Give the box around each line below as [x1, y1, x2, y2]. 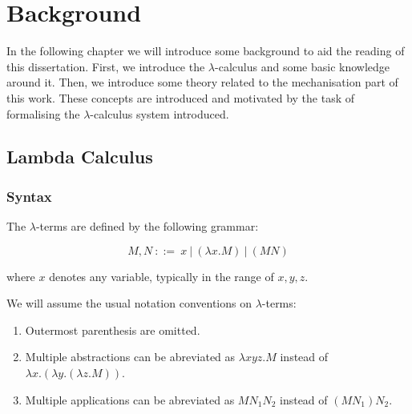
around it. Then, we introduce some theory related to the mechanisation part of [6, 74, 398, 90]
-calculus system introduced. [90, 105, 229, 122]
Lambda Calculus [6, 144, 153, 169]
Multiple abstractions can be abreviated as [25, 348, 236, 365]
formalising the [6, 105, 80, 122]
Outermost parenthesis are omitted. [25, 321, 200, 338]
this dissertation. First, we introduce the [6, 58, 205, 74]
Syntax [6, 186, 52, 206]
